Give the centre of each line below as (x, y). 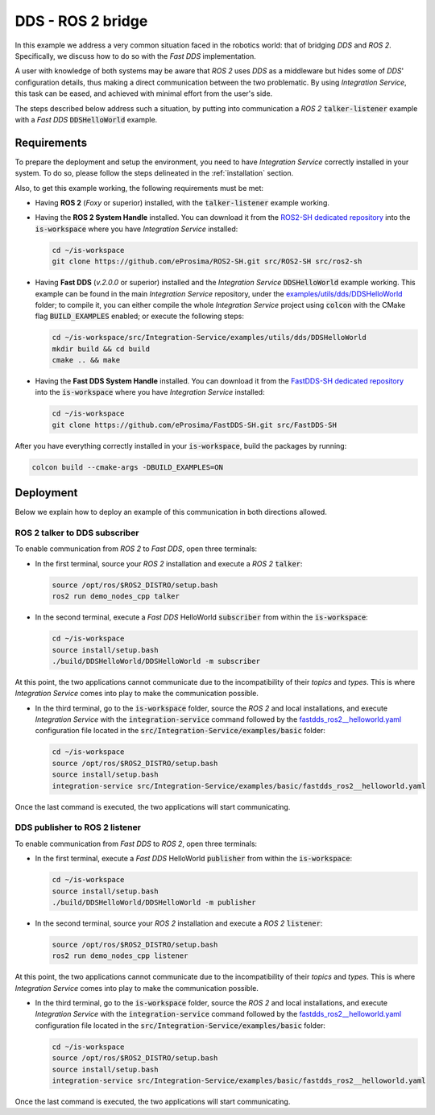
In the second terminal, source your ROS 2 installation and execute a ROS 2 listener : (179, 923)
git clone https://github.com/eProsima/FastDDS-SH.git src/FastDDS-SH (195, 425)
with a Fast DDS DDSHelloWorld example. (86, 119)
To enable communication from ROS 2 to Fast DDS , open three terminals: (136, 549)
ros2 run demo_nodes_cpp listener (120, 956)
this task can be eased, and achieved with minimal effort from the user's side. (144, 93)
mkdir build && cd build (101, 349)
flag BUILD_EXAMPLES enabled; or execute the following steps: (140, 316)
